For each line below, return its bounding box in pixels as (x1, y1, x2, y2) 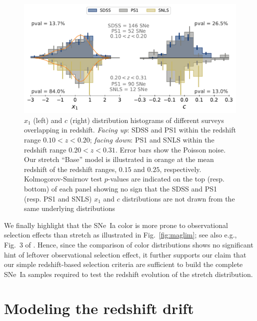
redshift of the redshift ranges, (24, 163, 117, 174)
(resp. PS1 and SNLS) (24, 193, 92, 203)
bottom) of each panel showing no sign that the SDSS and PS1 (24, 183, 217, 193)
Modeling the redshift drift (4, 298, 194, 318)
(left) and (33, 114, 62, 125)
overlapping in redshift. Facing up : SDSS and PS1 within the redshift (24, 124, 236, 135)
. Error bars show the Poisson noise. (115, 144, 226, 154)
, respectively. (159, 163, 201, 174)
